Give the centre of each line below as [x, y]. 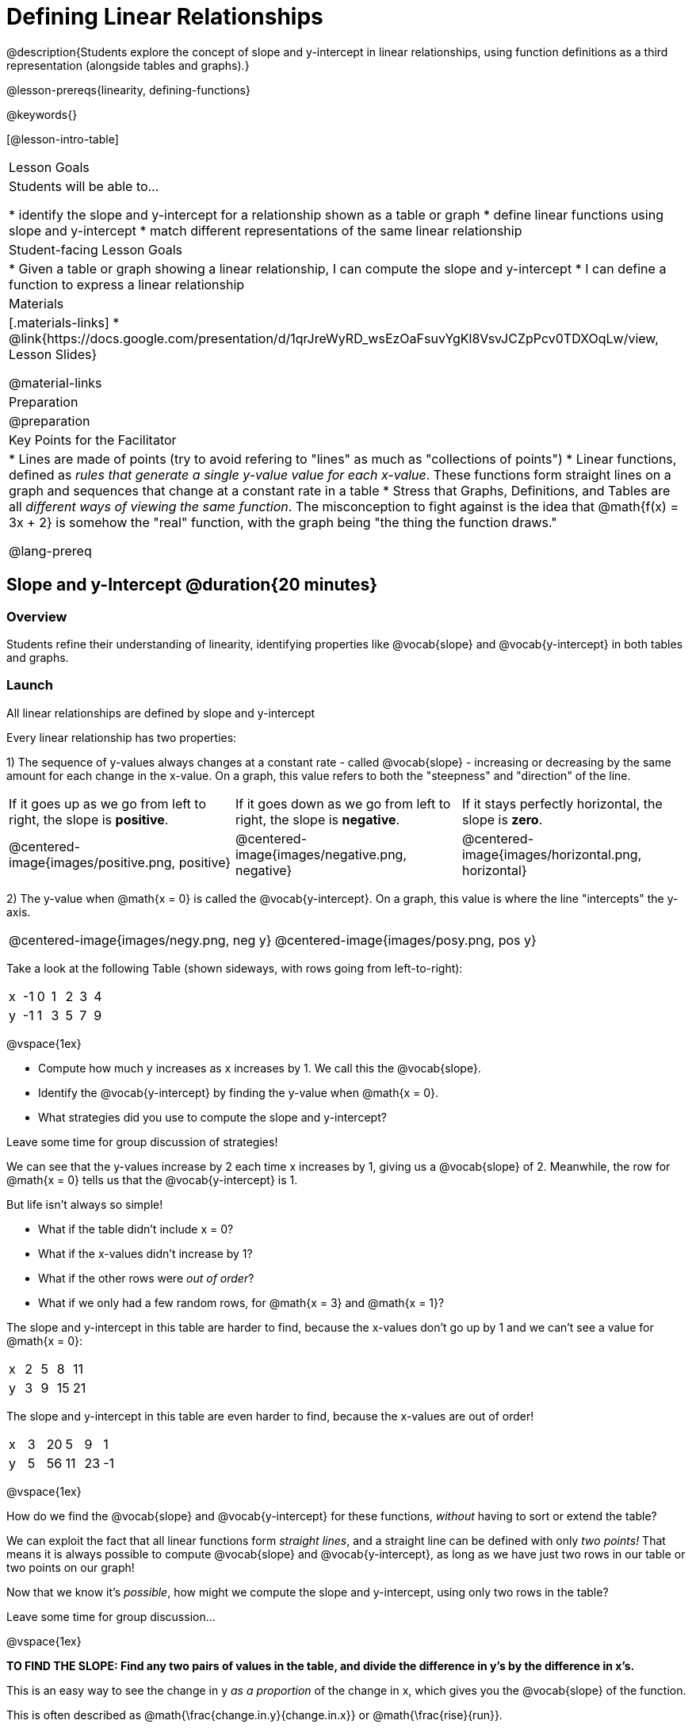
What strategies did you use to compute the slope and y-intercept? [212, 1117]
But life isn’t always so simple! [85, 1204]
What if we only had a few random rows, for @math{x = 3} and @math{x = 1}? [241, 1302]
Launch [30, 685]
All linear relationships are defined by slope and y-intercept [161, 713]
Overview [37, 616]
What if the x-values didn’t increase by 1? [145, 1253]
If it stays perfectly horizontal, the [562, 803]
